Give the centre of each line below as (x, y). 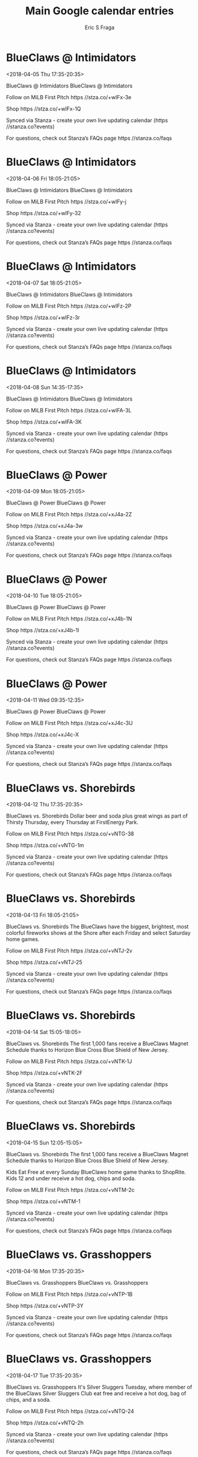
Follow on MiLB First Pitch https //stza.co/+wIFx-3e (69, 97)
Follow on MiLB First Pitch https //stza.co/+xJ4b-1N (69, 619)
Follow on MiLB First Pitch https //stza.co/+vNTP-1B (69, 1294)
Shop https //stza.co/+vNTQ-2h (45, 1423)
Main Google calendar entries (100, 11)
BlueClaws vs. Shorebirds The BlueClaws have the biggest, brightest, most (98, 927)
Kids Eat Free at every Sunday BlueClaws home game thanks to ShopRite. (96, 1172)
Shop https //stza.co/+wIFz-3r (43, 317)
